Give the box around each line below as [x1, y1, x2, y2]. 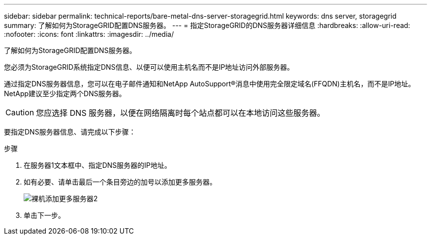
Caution [5, 107, 34, 117]
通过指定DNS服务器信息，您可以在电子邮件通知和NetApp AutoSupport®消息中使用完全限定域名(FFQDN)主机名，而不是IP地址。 [4, 80, 415, 88]
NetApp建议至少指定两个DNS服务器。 [4, 89, 126, 98]
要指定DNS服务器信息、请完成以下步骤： [4, 128, 136, 136]
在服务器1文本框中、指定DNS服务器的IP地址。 [24, 161, 172, 169]
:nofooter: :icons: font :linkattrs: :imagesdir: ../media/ [4, 30, 174, 38]
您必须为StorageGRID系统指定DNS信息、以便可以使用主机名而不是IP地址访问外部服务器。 [4, 63, 294, 71]
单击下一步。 [24, 211, 65, 219]
